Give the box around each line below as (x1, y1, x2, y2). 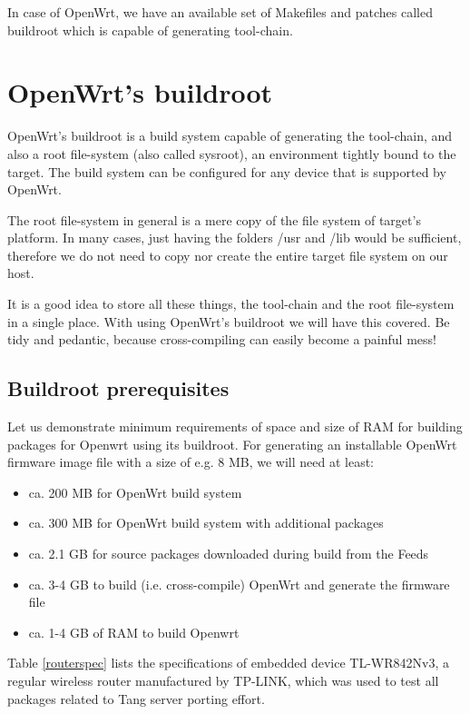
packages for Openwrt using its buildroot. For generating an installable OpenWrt (7, 434, 457, 453)
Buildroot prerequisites (7, 374, 230, 402)
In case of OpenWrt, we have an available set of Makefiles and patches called (7, 3, 433, 21)
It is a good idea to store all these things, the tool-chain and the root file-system (7, 294, 455, 313)
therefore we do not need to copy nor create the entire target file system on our (7, 245, 448, 264)
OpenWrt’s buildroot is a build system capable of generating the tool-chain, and (7, 126, 453, 145)
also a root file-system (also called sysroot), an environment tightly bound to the (7, 144, 456, 163)
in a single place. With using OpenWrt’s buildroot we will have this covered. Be (7, 312, 450, 331)
